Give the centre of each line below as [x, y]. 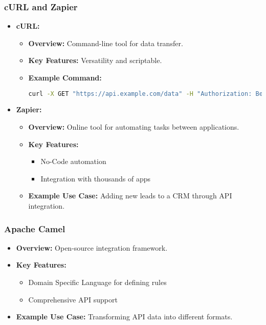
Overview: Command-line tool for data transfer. [106, 43]
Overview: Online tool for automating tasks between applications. [134, 127]
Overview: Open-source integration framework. [92, 247]
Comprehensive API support [73, 299]
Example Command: [65, 77]
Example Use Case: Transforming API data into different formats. [124, 317]
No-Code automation [73, 161]
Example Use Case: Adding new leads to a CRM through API [130, 196]
